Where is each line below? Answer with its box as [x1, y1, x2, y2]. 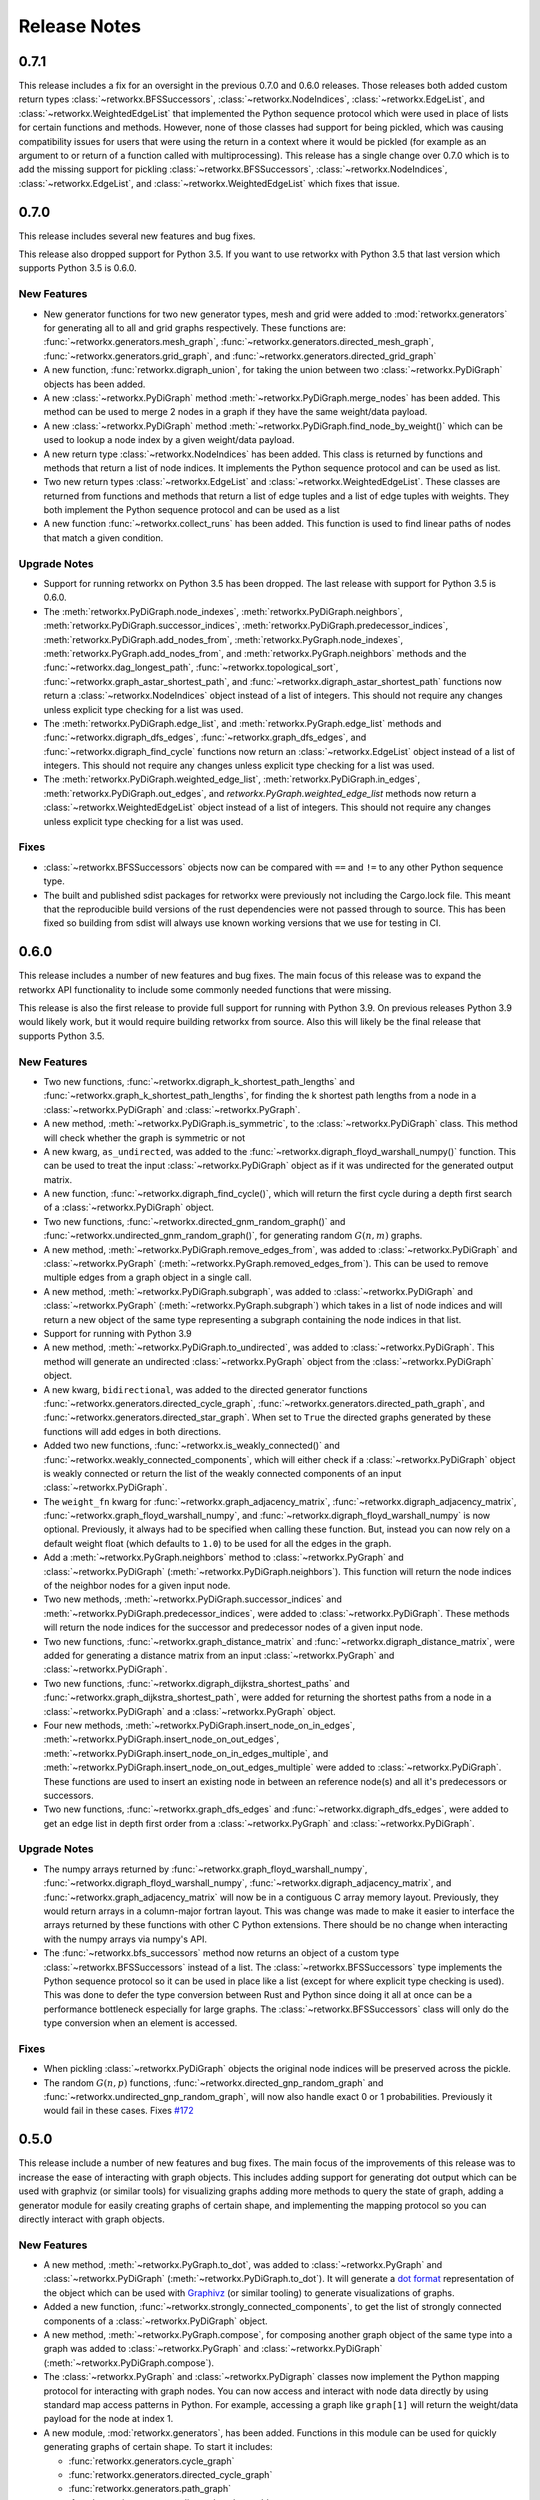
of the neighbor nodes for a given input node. [43, 1580, 231, 1592]
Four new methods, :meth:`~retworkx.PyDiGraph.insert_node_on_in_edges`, [43, 1719, 356, 1731]
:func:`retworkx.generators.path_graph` [68, 2483, 232, 2495]
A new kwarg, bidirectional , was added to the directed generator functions [43, 1383, 368, 1395]
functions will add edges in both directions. [43, 1425, 222, 1437]
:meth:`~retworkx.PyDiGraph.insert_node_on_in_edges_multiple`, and [43, 1747, 329, 1759]
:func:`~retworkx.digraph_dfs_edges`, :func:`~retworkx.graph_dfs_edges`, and [43, 731, 367, 744]
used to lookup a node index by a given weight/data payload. [43, 434, 295, 446]
